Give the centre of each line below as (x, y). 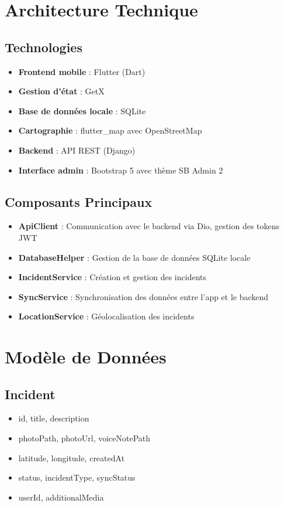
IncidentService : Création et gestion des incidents (112, 277)
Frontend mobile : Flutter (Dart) (82, 71)
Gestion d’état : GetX (61, 91)
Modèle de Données (86, 357)
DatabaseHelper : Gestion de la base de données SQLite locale (134, 257)
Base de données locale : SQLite (82, 110)
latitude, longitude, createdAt (72, 457)
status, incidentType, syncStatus (77, 477)
